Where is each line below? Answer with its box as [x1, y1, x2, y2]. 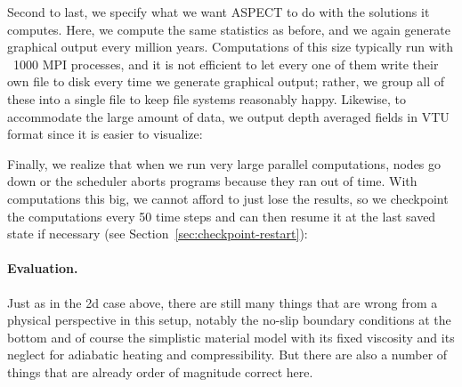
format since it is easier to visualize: [7, 125, 203, 143]
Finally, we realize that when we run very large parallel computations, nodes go [7, 154, 442, 173]
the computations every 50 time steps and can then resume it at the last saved [7, 206, 436, 225]
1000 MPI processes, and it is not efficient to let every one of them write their [12, 54, 439, 73]
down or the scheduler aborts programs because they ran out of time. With [7, 172, 417, 190]
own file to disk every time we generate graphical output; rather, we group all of [7, 72, 445, 91]
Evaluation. [7, 259, 78, 278]
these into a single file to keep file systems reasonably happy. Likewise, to [7, 89, 406, 108]
